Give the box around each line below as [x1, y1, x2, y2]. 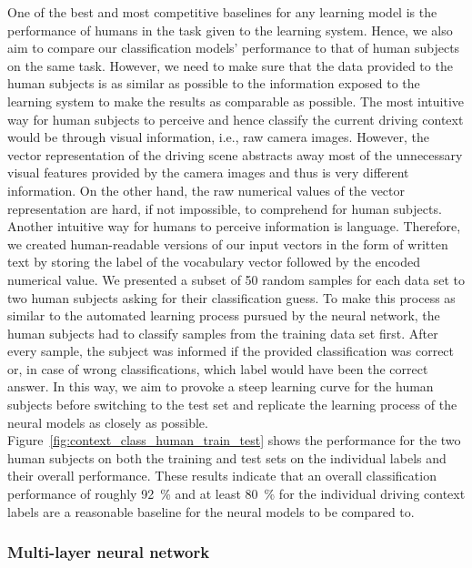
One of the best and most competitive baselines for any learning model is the [7, 3, 437, 21]
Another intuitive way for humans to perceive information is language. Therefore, [7, 217, 461, 236]
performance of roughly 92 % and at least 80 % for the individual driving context [7, 484, 466, 503]
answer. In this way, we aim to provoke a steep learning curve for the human [7, 377, 434, 396]
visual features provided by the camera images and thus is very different [7, 163, 409, 182]
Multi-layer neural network [7, 541, 210, 563]
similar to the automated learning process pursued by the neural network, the [7, 306, 440, 325]
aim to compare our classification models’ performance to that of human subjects [7, 38, 460, 57]
